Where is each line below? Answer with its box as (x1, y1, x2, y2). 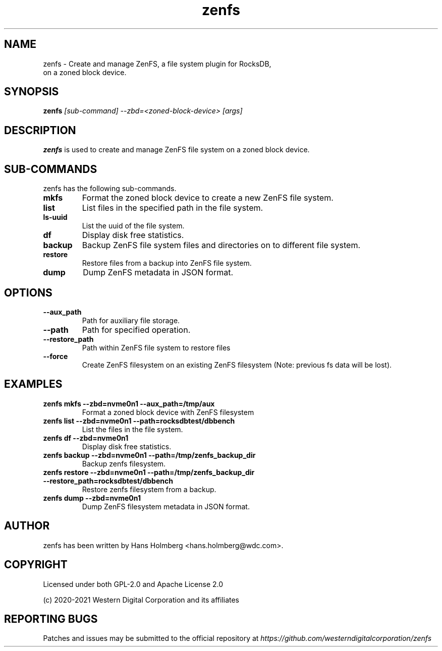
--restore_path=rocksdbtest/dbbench (43, 476, 173, 485)
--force (43, 351, 68, 361)
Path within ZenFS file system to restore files (82, 343, 231, 352)
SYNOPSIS (4, 85, 59, 98)
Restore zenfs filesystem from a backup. (82, 485, 216, 494)
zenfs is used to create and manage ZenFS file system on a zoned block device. (43, 145, 310, 154)
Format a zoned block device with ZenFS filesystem (82, 407, 254, 417)
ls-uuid (43, 213, 68, 222)
